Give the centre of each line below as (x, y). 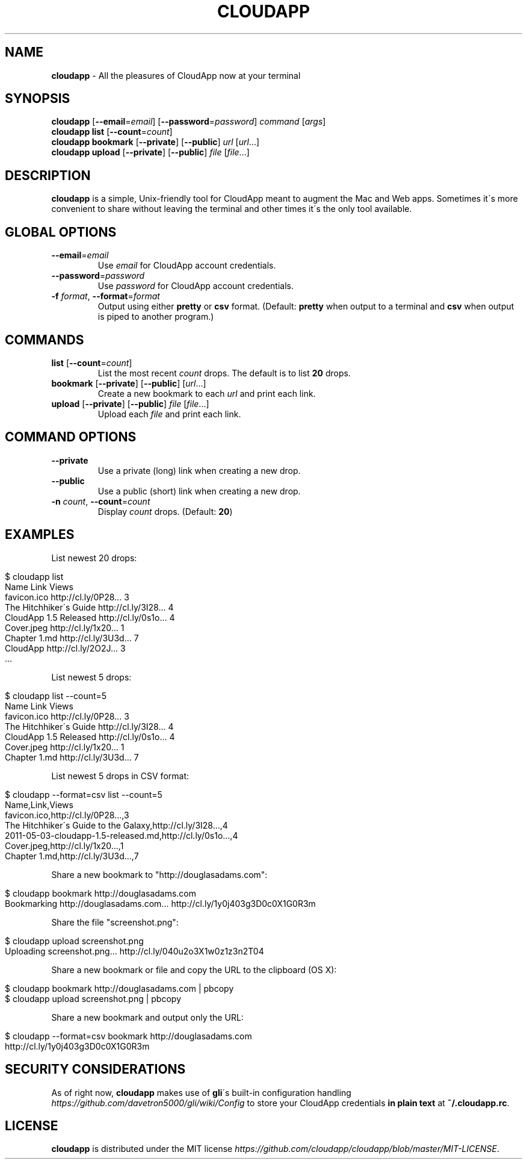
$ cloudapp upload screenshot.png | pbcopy (93, 998)
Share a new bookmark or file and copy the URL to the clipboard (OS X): (194, 969)
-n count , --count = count (101, 501)
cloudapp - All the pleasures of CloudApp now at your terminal (176, 75)
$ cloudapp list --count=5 (56, 696)
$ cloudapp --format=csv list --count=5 (84, 794)
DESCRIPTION (48, 175)
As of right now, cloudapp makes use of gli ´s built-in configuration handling (201, 1092)
